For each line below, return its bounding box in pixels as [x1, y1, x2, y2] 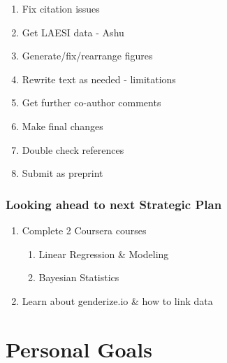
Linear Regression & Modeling [38, 246, 169, 261]
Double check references [22, 142, 124, 157]
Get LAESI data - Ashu [22, 24, 124, 39]
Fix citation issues [22, 1, 100, 15]
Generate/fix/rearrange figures [22, 48, 153, 63]
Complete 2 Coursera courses [22, 222, 147, 237]
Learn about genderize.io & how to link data [22, 293, 213, 308]
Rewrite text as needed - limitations [22, 71, 176, 86]
